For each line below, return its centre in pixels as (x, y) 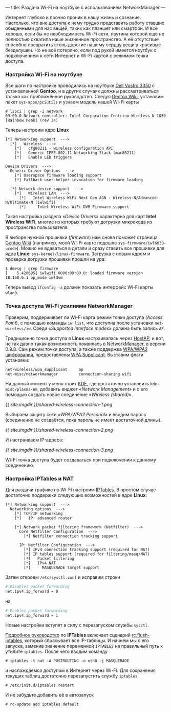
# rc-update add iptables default (42, 704)
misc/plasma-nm (22, 389)
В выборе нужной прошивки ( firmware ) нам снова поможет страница (81, 237)
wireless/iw (18, 329)
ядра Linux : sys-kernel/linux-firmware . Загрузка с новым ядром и (78, 254)
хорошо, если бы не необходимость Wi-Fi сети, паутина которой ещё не (85, 34)
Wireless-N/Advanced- (136, 198)
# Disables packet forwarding (38, 586)
